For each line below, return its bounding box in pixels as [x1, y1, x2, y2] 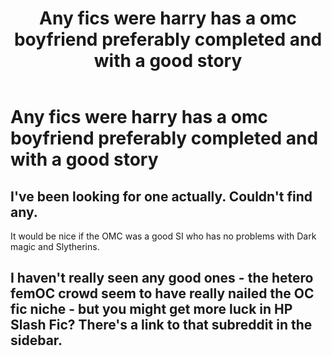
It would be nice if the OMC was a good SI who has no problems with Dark [10, 230, 317, 242]
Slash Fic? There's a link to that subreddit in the [10, 317, 313, 334]
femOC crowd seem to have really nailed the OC [10, 285, 315, 302]
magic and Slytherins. [10, 241, 100, 252]
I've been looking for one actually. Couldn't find [10, 188, 313, 205]
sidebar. [10, 332, 63, 349]
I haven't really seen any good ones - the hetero [10, 270, 314, 287]
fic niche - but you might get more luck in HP [10, 301, 293, 318]
